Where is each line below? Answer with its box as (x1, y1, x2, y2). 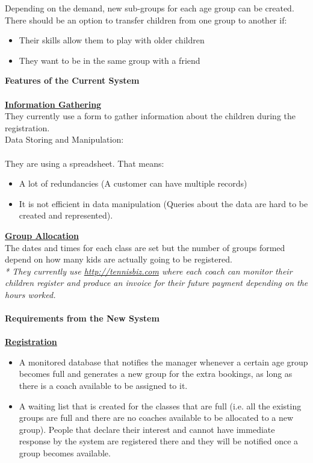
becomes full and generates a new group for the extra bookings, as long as (19, 367, 293, 380)
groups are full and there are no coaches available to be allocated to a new (19, 411, 294, 424)
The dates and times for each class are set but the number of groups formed (5, 241, 285, 253)
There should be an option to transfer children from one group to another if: (5, 13, 287, 26)
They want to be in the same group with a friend (19, 54, 200, 66)
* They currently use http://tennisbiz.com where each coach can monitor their (5, 264, 293, 277)
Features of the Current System (5, 74, 140, 87)
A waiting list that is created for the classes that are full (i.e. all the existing (19, 399, 302, 412)
